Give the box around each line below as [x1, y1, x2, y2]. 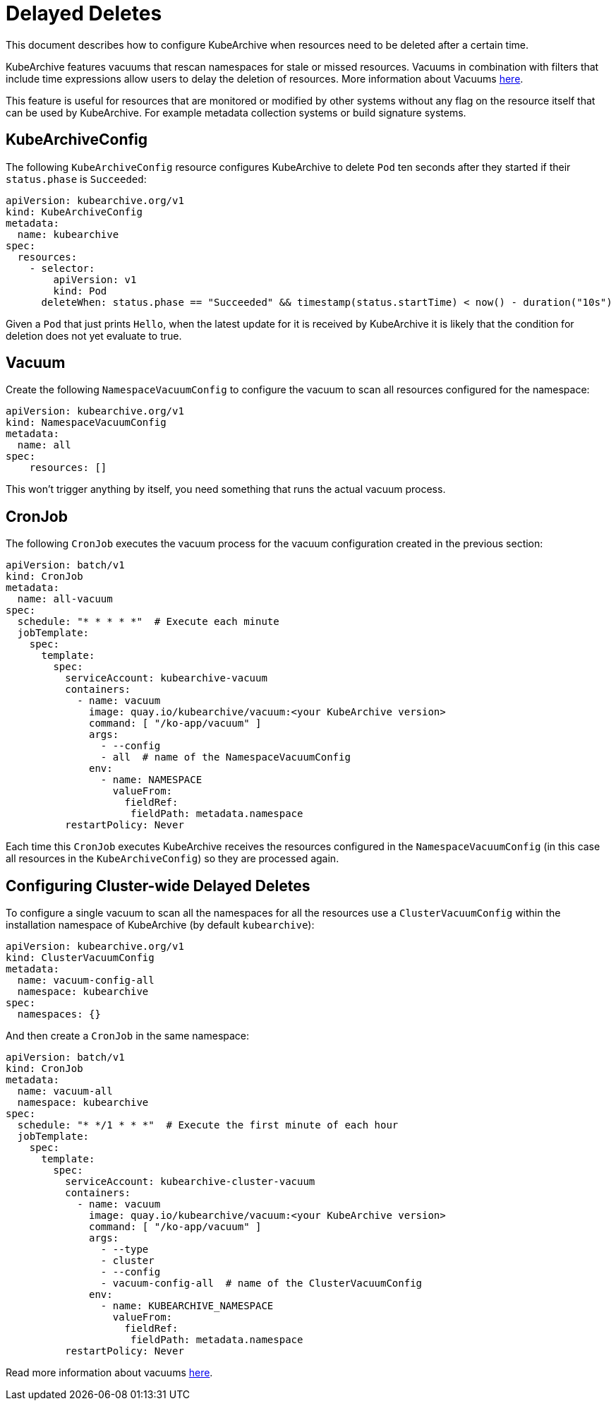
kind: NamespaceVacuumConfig [6, 417, 167, 429]
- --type [100, 1244, 149, 1256]
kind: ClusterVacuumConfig [6, 952, 155, 964]
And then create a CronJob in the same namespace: [6, 1030, 250, 1042]
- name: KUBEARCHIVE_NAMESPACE [100, 1300, 274, 1312]
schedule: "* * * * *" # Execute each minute [17, 616, 279, 628]
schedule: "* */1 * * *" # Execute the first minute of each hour [17, 1119, 399, 1131]
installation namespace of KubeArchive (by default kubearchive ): [6, 919, 315, 931]
